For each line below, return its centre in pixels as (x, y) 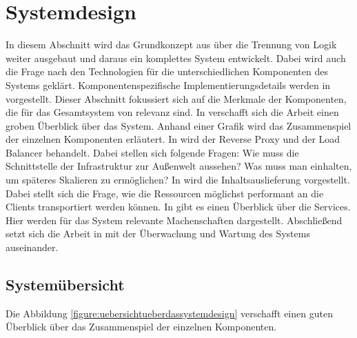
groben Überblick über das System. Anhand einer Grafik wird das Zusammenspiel (178, 125)
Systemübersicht (65, 285)
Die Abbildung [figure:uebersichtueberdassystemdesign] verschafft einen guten (169, 313)
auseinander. (32, 247)
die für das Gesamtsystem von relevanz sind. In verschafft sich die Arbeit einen (172, 112)
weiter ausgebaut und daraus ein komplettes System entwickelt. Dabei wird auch (176, 58)
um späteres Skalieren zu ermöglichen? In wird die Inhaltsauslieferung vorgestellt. (178, 180)
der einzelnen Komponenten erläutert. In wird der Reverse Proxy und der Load (173, 139)
